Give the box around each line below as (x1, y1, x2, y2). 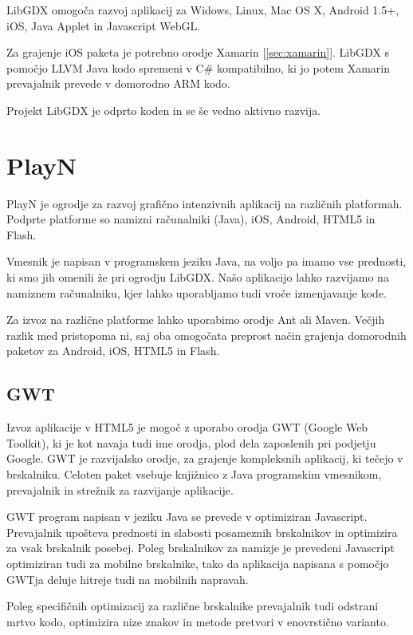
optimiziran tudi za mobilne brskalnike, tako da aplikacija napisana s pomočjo (6, 554, 389, 571)
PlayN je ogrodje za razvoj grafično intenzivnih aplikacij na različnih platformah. (6, 195, 403, 211)
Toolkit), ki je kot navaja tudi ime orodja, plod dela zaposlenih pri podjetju (6, 434, 376, 451)
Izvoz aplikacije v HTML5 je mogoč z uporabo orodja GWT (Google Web (6, 419, 368, 436)
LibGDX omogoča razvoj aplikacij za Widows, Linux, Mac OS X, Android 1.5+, (6, 2, 399, 18)
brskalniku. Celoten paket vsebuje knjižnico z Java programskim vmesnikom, (6, 466, 382, 483)
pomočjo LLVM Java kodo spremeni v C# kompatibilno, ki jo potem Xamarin (6, 59, 391, 76)
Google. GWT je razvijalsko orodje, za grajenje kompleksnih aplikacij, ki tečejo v (6, 450, 403, 467)
